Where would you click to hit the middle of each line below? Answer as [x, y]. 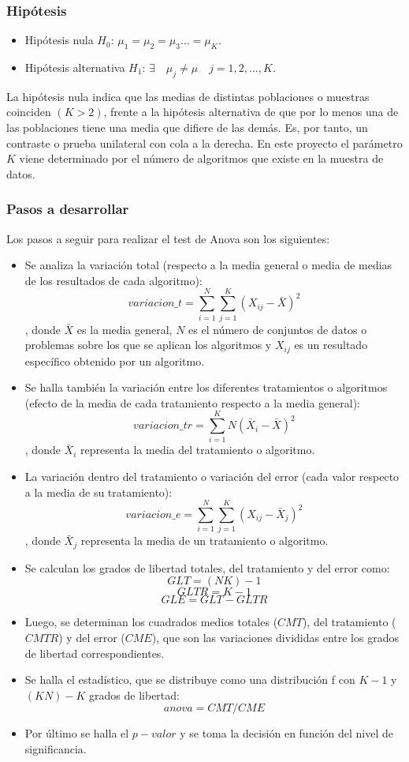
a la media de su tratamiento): [99, 492]
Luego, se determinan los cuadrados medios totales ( [151, 622]
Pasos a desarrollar [68, 209]
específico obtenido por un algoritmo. [115, 360]
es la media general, [125, 329]
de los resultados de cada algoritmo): [113, 280]
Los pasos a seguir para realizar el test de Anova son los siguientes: [168, 238]
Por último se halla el [77, 733]
